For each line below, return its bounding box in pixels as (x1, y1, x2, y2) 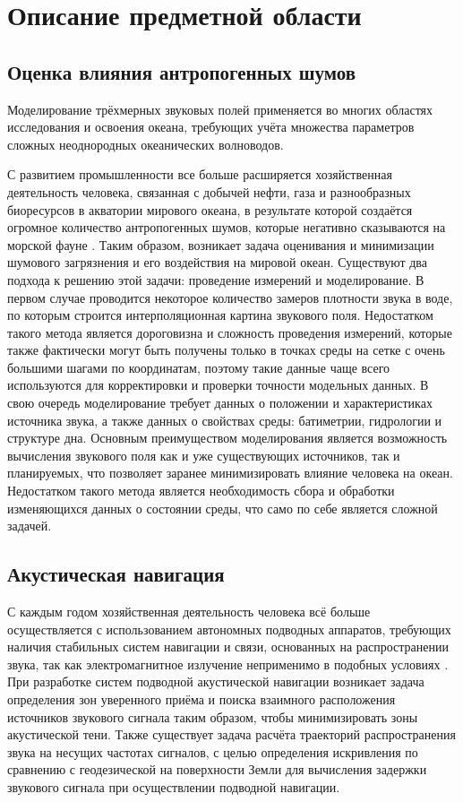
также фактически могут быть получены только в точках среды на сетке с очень (7, 341, 445, 359)
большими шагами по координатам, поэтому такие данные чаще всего (7, 358, 390, 376)
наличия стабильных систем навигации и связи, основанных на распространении (7, 637, 449, 656)
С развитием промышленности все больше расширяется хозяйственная (7, 165, 392, 184)
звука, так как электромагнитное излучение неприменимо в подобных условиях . (7, 654, 449, 673)
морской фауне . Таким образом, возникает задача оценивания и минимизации (7, 235, 434, 254)
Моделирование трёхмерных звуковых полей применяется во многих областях (7, 99, 433, 118)
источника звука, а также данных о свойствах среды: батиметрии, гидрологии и (7, 410, 442, 429)
